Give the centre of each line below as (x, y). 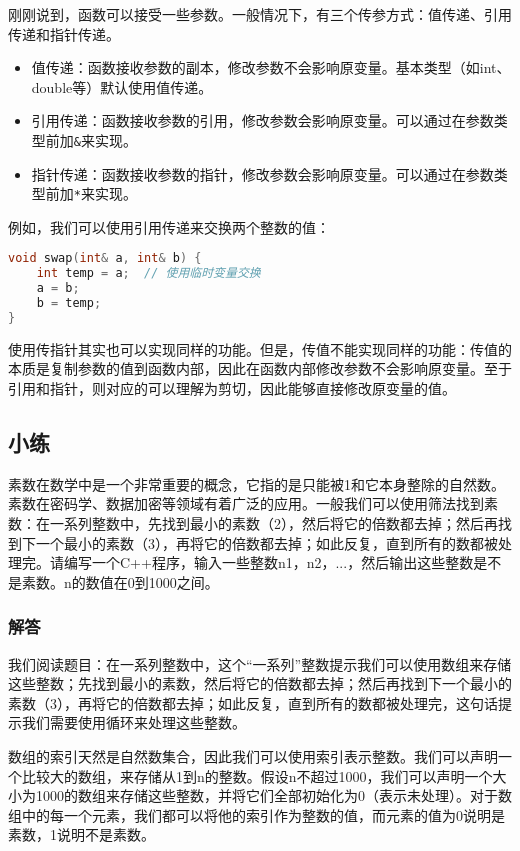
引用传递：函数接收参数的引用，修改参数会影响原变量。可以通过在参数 (262, 120)
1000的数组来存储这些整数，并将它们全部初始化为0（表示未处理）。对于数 (273, 795)
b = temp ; (69, 303)
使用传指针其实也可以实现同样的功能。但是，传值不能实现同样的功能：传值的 (260, 348)
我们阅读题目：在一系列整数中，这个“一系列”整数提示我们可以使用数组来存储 (260, 663)
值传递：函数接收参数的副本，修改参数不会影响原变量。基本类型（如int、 (271, 67)
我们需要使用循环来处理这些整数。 (133, 722)
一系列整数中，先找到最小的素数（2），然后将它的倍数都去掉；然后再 (273, 523)
